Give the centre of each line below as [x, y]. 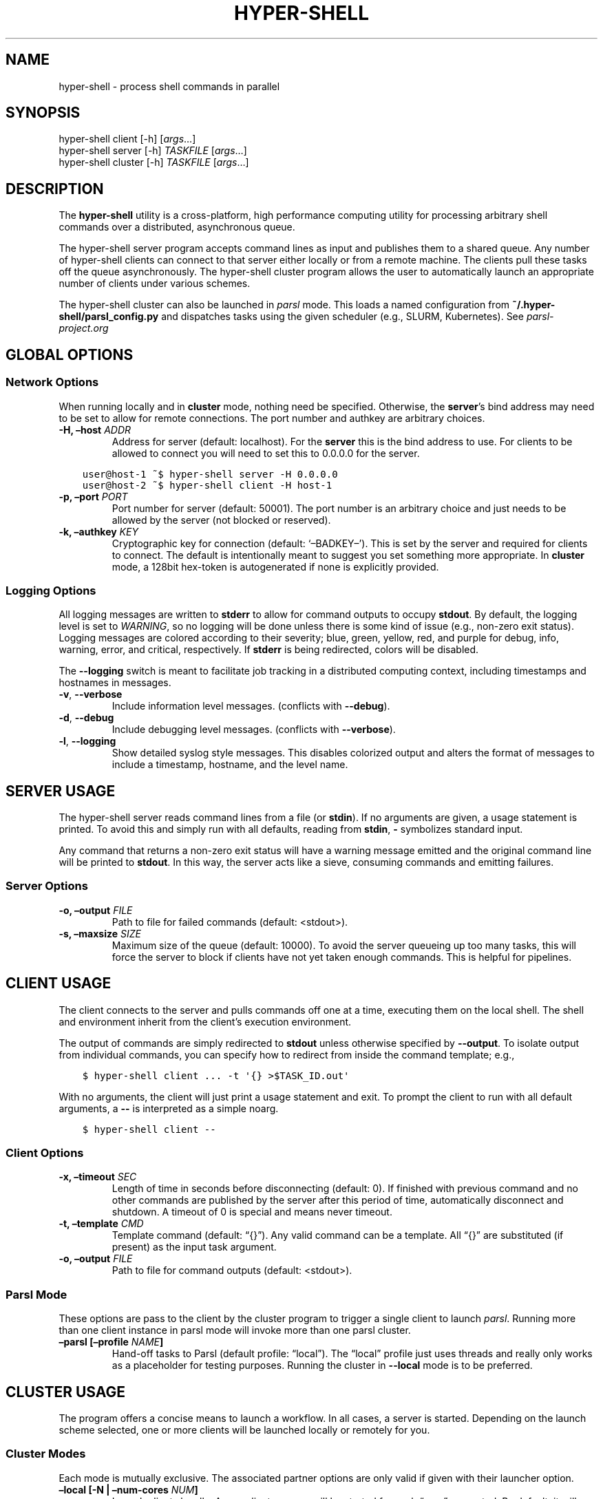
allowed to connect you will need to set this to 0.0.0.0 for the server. [266, 453]
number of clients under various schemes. [155, 284]
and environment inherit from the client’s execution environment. [205, 1021]
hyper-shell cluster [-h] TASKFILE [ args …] [154, 162]
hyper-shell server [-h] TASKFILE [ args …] [153, 151]
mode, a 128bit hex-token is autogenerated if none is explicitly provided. [275, 566]
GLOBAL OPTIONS [70, 354]
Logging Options [51, 590]
